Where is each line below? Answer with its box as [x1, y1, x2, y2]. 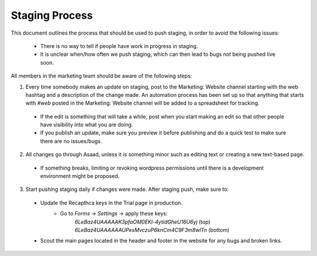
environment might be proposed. [40, 173, 120, 180]
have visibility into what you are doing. [40, 121, 133, 129]
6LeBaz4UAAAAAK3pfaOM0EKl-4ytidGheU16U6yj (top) [75, 218, 211, 225]
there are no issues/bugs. [40, 137, 102, 144]
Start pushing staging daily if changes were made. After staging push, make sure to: [25, 186, 229, 193]
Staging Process [11, 9, 93, 22]
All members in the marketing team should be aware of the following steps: [11, 72, 193, 79]
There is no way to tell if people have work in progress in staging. [40, 42, 198, 49]
